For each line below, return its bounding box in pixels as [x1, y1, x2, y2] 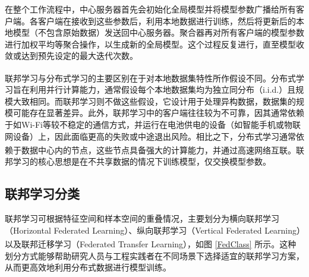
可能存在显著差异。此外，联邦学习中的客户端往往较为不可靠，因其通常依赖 [12, 106, 304, 119]
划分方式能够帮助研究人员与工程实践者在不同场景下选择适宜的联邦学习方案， [5, 249, 304, 262]
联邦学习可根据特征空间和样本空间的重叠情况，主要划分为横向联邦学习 [5, 212, 279, 225]
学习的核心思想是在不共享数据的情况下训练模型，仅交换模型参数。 [12, 155, 271, 168]
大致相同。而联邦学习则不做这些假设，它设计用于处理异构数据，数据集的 [12, 95, 296, 107]
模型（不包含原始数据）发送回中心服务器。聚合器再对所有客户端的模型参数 [12, 26, 304, 39]
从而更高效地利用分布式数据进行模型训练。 [5, 261, 171, 273]
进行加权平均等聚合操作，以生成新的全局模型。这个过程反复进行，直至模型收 [5, 37, 304, 50]
